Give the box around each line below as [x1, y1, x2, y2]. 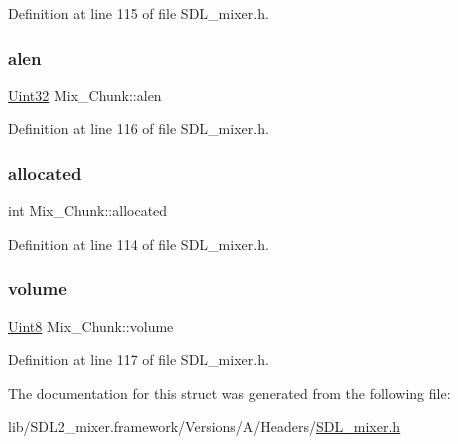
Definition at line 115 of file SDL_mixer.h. [8, 3, 269, 23]
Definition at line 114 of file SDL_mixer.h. [8, 233, 269, 254]
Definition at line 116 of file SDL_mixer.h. [8, 118, 269, 139]
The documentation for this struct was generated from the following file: [8, 382, 451, 403]
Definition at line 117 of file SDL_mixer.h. [8, 349, 269, 370]
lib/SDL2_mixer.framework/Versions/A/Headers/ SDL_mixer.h [8, 416, 401, 437]
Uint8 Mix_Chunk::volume [8, 315, 174, 336]
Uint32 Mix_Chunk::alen [8, 84, 162, 105]
